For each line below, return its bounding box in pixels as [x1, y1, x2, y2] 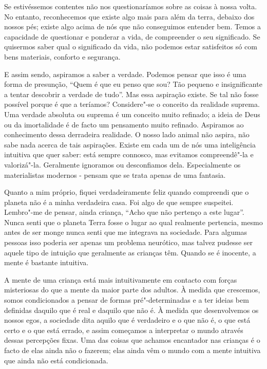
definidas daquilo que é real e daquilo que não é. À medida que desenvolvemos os [4, 304, 259, 315]
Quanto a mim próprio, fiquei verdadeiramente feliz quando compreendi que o [4, 187, 249, 197]
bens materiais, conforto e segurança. [4, 51, 121, 62]
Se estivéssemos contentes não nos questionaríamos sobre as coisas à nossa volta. [4, 1, 257, 11]
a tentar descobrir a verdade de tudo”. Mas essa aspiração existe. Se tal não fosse [4, 88, 259, 99]
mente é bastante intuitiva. [4, 257, 89, 268]
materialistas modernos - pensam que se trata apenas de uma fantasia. [4, 169, 226, 180]
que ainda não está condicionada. [4, 355, 108, 365]
